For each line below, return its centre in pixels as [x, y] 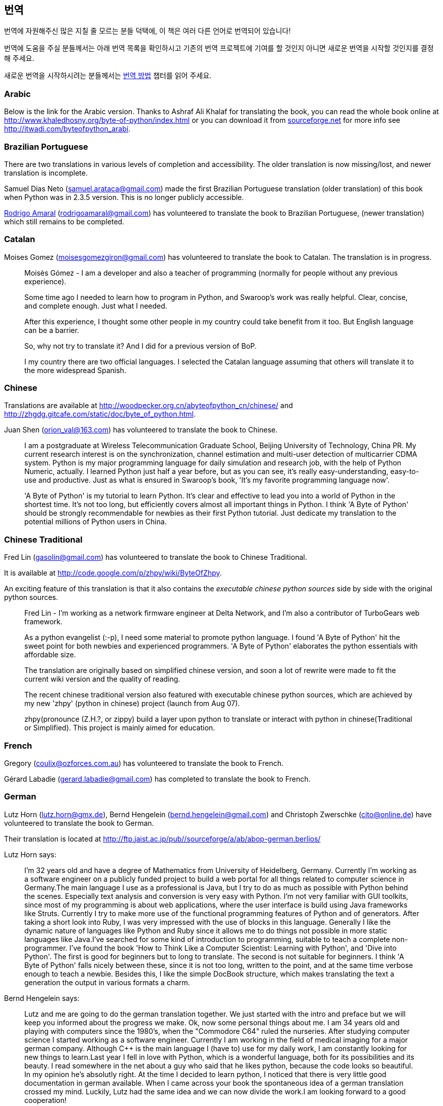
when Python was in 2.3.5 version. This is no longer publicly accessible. [124, 197]
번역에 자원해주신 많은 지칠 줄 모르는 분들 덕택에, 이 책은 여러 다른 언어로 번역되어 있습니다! [147, 31]
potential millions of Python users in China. [96, 522]
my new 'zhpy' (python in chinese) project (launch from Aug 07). [132, 703]
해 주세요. [19, 58]
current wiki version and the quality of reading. [102, 679]
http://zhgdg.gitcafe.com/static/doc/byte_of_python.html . [100, 414]
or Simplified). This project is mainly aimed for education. [120, 728]
